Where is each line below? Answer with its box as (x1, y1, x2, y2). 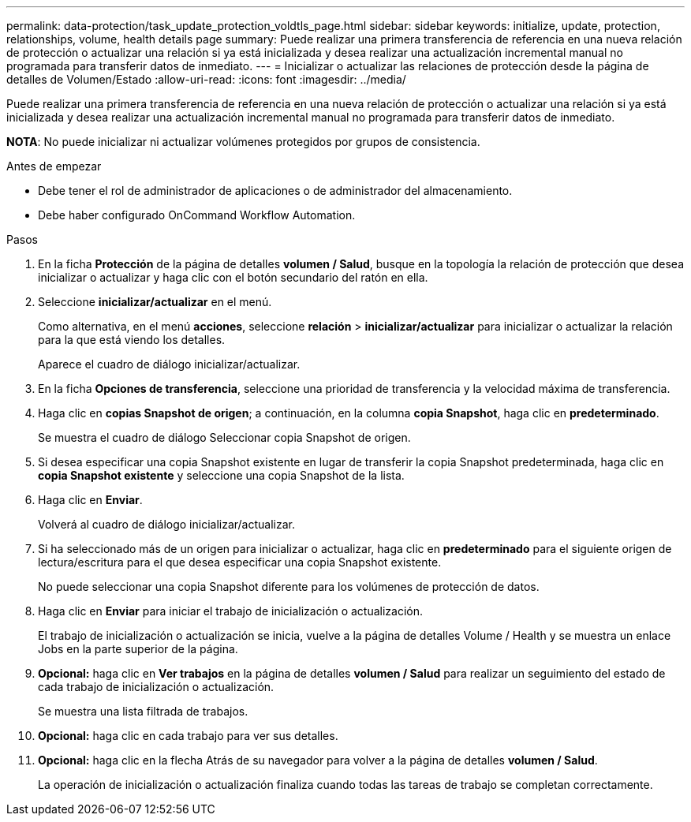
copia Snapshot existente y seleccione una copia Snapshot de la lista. (38, 469, 405, 482)
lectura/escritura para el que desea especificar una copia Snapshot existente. (38, 555, 442, 569)
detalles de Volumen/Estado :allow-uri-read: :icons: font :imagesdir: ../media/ (6, 73, 406, 86)
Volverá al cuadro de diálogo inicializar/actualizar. (38, 517, 295, 531)
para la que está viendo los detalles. (38, 333, 226, 346)
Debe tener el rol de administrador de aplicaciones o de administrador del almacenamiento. (38, 184, 513, 197)
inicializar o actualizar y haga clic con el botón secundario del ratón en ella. (38, 271, 428, 284)
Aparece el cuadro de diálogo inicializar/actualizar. (38, 357, 301, 371)
